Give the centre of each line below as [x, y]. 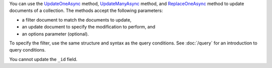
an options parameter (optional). [55, 34]
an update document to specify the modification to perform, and [89, 27]
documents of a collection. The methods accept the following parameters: [86, 10]
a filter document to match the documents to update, [77, 19]
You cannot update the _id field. [43, 59]
